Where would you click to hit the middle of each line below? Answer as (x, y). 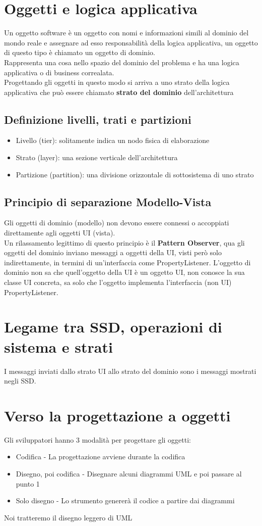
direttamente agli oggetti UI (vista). (60, 233)
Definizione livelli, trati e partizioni (98, 119)
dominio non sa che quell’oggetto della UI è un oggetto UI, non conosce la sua (124, 272)
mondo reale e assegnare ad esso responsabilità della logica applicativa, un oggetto (131, 42)
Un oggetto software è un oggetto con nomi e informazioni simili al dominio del (126, 33)
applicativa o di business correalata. (59, 72)
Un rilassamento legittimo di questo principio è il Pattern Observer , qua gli (124, 242)
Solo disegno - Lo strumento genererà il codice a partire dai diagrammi (125, 500)
